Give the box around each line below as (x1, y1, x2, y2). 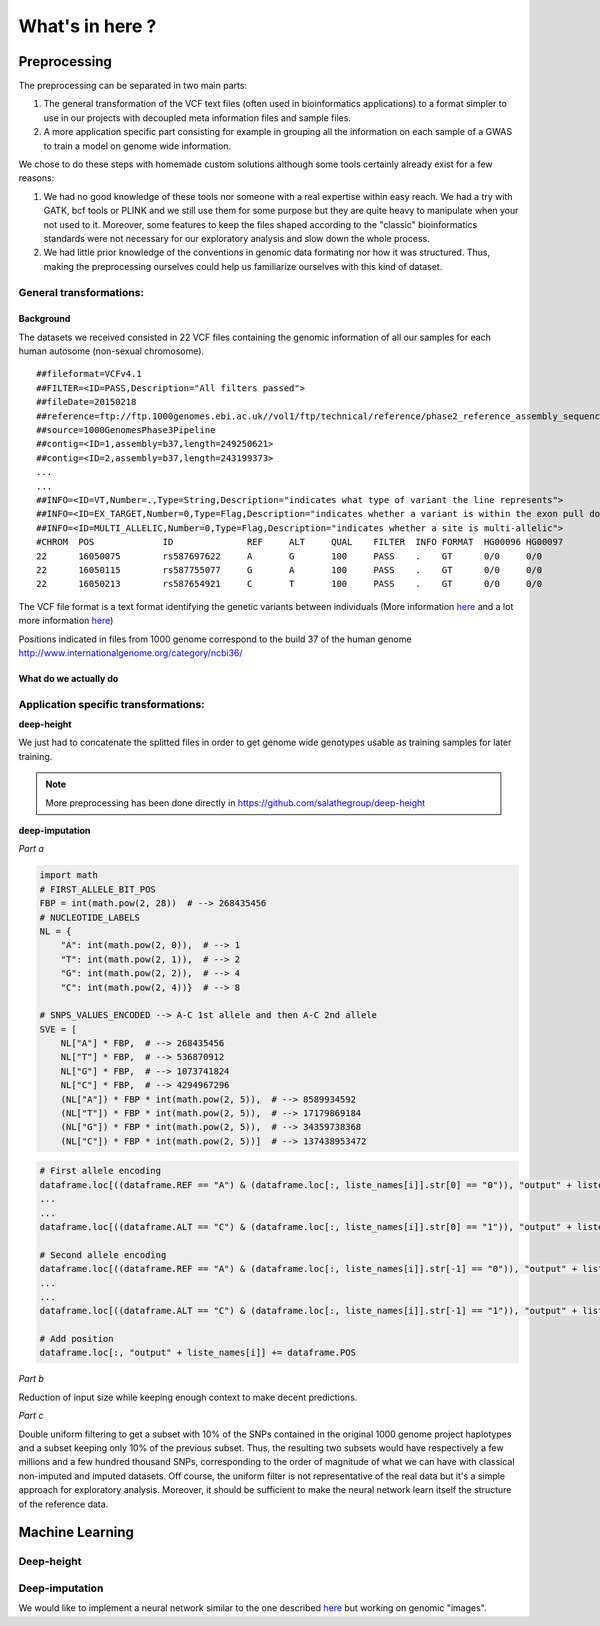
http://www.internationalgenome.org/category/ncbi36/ (18, 646, 244, 659)
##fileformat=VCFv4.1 (36, 368, 142, 380)
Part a (18, 843, 45, 855)
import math (39, 870, 99, 881)
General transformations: (18, 285, 145, 299)
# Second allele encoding (39, 1249, 167, 1260)
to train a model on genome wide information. (43, 140, 232, 152)
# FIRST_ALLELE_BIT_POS (39, 883, 157, 895)
